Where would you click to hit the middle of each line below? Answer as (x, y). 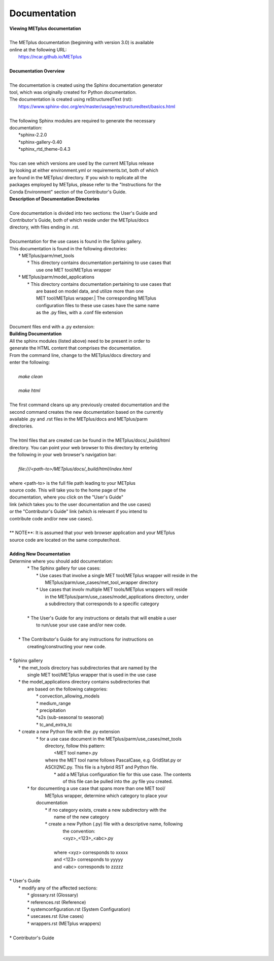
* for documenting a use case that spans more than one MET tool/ (96, 788)
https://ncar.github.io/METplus (50, 57)
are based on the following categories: (67, 689)
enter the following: (30, 362)
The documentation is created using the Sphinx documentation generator (86, 85)
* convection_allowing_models (68, 696)
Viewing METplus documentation (45, 28)
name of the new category (81, 817)
